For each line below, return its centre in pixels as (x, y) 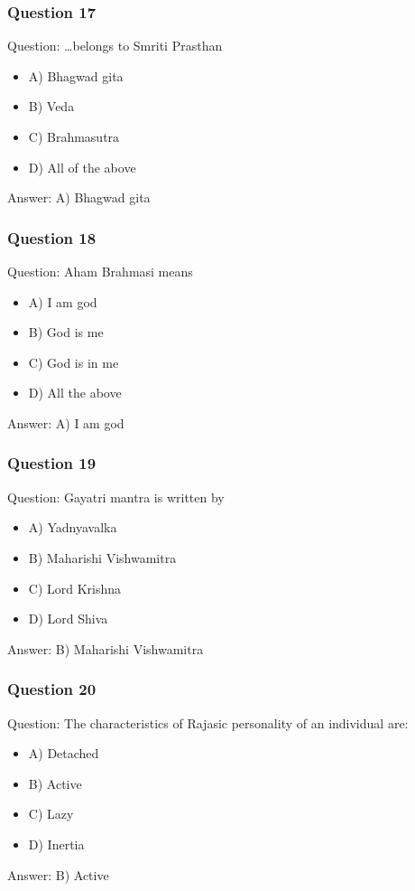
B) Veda (51, 106)
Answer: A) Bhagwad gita (79, 197)
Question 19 (52, 463)
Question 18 (52, 237)
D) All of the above (82, 167)
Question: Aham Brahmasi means (100, 271)
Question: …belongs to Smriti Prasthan (115, 46)
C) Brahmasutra (74, 136)
